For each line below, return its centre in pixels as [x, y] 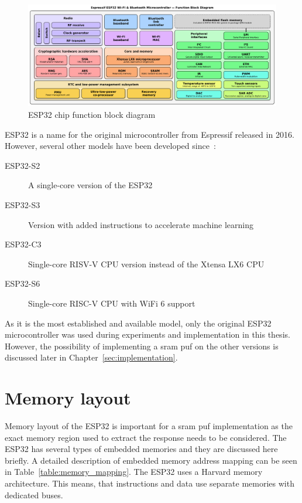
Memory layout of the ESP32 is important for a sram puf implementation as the [149, 426]
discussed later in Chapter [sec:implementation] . [91, 357]
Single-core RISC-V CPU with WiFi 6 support [112, 303]
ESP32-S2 [23, 165]
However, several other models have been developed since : [110, 146]
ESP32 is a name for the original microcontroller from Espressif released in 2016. [150, 134]
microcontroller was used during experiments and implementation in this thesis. [147, 334]
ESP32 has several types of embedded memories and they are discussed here [141, 449]
